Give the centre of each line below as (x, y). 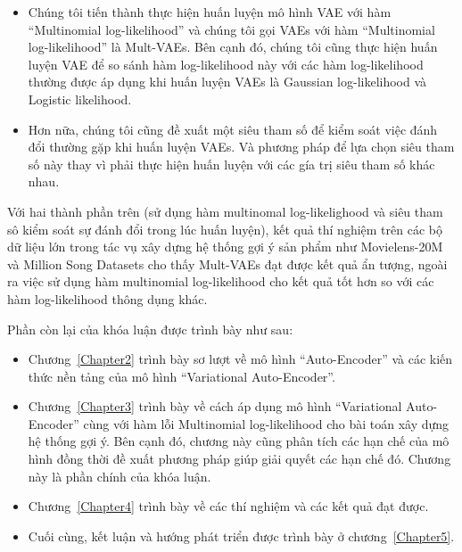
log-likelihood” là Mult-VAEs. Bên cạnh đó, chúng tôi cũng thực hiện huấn (233, 47)
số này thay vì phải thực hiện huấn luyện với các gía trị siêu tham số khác (231, 164)
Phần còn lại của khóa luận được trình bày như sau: (150, 329)
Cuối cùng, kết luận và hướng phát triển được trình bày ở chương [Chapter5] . (241, 536)
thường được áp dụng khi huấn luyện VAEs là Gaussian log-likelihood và (227, 82)
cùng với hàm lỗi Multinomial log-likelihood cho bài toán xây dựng (266, 423)
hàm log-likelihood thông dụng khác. (107, 298)
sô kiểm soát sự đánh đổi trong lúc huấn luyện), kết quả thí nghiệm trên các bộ (225, 229)
